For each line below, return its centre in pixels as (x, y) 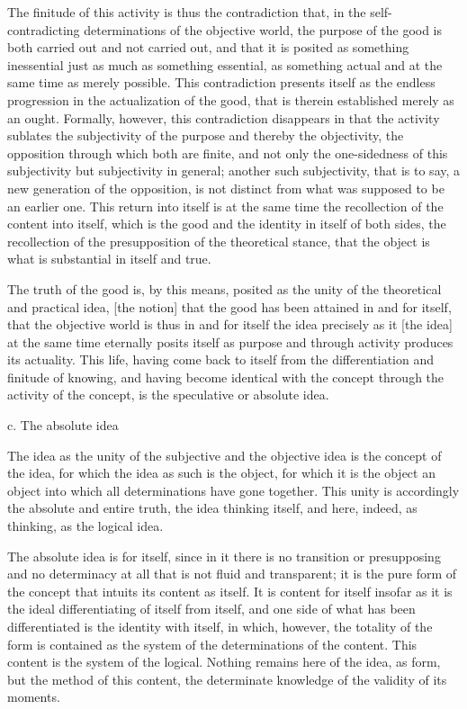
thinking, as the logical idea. (85, 526)
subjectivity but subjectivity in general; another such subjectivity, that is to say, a (234, 171)
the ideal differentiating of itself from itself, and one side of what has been (211, 609)
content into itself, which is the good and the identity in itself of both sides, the (227, 224)
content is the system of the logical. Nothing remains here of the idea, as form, (224, 662)
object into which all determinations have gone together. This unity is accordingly (233, 490)
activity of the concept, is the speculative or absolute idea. (168, 395)
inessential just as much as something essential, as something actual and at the (225, 64)
